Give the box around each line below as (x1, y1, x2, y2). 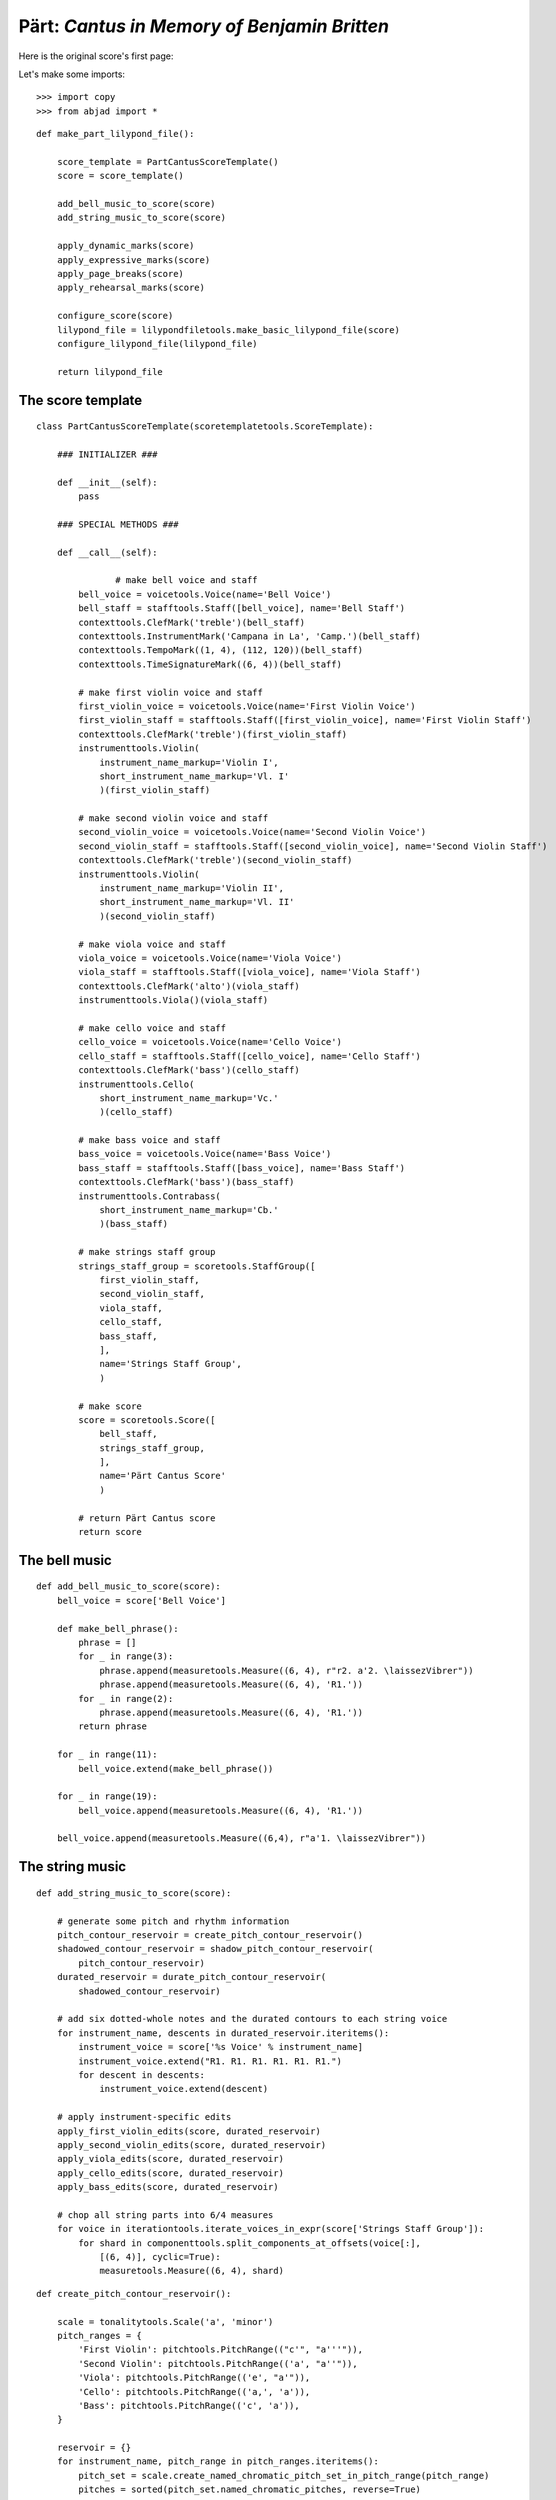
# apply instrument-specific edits (56, 2111, 232, 2123)
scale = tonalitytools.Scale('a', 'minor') (56, 2316, 274, 2327)
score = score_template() (56, 170, 185, 182)
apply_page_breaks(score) (56, 268, 185, 280)
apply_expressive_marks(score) (56, 254, 211, 265)
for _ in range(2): (78, 1693, 174, 1704)
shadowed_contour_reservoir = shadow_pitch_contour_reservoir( (56, 1943, 374, 1955)
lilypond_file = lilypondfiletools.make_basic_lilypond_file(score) (56, 324, 400, 335)
